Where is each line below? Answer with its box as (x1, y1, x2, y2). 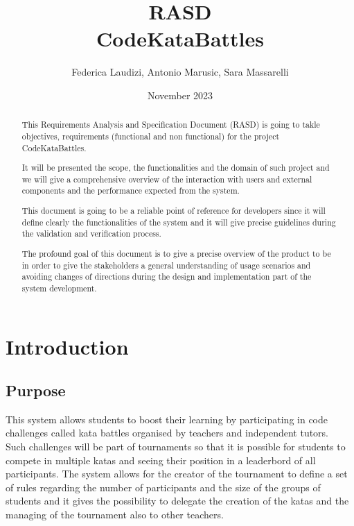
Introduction (6, 332, 129, 360)
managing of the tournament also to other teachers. (6, 507, 224, 522)
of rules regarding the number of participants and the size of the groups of (6, 480, 321, 494)
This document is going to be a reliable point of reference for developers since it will (21, 205, 326, 217)
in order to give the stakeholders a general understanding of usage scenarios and (21, 259, 311, 271)
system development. (21, 282, 97, 294)
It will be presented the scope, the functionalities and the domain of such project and (21, 162, 330, 173)
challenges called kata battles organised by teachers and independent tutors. (6, 425, 329, 440)
